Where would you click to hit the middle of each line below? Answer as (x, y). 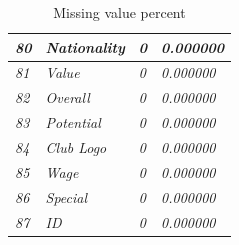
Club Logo (76, 146)
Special (66, 196)
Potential (73, 122)
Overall (67, 97)
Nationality (85, 46)
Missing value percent (119, 12)
